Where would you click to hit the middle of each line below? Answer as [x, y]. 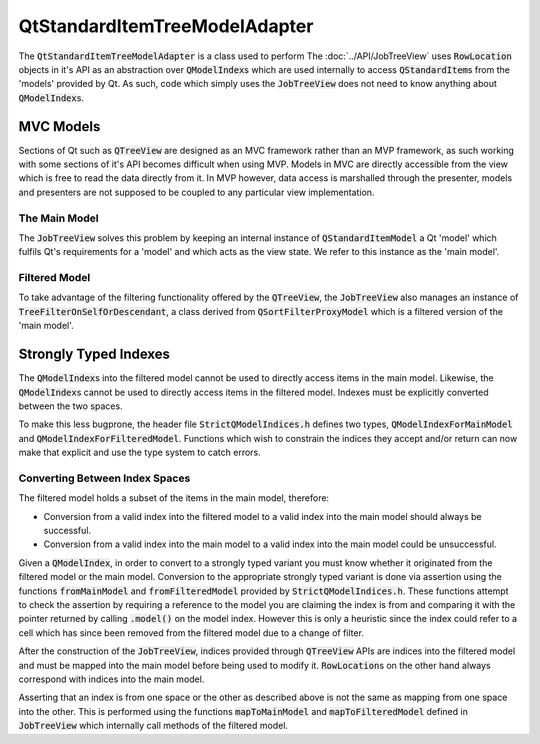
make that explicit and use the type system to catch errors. [140, 452]
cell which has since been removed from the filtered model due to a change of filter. [191, 632]
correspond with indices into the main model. [111, 679]
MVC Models [59, 126]
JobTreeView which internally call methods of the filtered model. [153, 726]
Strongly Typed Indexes [94, 354]
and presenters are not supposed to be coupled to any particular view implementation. [196, 192]
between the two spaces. [71, 406]
